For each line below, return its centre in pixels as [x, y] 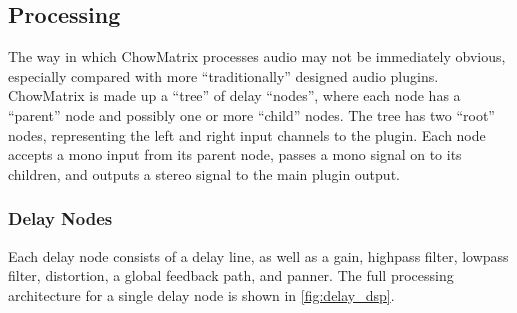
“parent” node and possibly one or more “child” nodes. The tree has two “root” [251, 114]
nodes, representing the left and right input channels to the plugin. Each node [247, 134]
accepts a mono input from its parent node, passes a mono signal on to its [235, 154]
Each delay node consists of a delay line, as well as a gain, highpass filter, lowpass [258, 255]
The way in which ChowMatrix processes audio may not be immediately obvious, [257, 56]
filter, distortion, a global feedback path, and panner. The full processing [231, 275]
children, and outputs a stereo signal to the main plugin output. [204, 173]
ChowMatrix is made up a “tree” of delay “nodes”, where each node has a [234, 95]
